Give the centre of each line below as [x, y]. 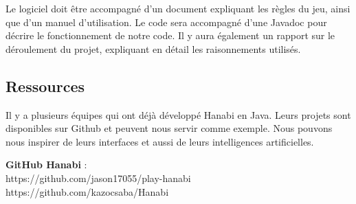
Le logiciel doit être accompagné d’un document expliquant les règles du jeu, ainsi [178, 8]
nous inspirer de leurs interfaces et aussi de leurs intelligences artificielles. [160, 141]
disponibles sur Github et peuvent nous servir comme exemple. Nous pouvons [169, 128]
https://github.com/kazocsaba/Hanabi [87, 191]
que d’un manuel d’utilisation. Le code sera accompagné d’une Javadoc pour [166, 22]
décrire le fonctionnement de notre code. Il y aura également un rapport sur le [170, 35]
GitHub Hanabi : [46, 165]
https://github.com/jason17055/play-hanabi [98, 178]
